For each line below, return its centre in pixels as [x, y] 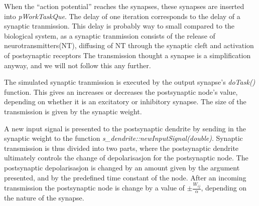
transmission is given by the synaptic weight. [73, 111]
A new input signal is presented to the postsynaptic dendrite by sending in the [125, 128]
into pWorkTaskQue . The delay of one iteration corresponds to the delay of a [122, 16]
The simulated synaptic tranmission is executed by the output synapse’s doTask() [130, 82]
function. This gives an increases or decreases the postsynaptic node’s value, [121, 91]
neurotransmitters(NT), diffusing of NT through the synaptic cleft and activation [129, 45]
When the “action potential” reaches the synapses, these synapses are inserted [124, 6]
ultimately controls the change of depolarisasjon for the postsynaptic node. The [126, 158]
